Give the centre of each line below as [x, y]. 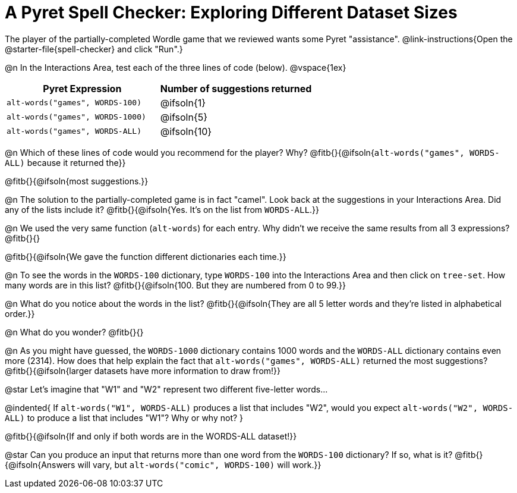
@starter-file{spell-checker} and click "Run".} [94, 49]
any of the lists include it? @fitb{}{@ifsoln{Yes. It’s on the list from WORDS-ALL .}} [162, 209]
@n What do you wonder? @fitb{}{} [74, 332]
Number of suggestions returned [236, 88]
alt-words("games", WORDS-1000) [76, 117]
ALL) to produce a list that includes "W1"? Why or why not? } [124, 417]
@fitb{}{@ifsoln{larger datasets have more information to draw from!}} [143, 370]
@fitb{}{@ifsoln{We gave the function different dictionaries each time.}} [146, 256]
